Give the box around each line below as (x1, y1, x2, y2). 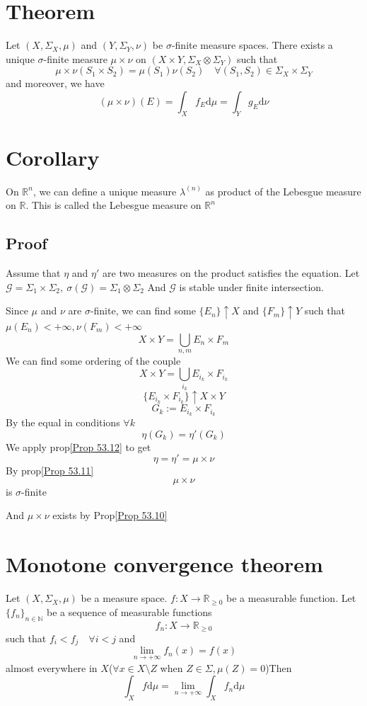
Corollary (6, 142, 100, 171)
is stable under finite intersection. (179, 279, 325, 294)
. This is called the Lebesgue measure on (25, 198, 202, 212)
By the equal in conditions (6, 415, 120, 430)
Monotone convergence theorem (6, 550, 323, 579)
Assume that (6, 266, 61, 280)
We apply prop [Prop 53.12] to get (6, 439, 151, 454)
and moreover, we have (6, 76, 105, 91)
